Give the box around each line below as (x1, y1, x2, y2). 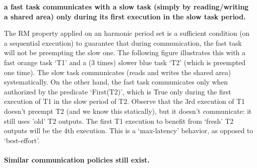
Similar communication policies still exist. (4, 154, 150, 165)
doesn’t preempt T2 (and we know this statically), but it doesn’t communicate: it (4, 105, 252, 116)
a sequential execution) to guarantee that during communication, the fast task (4, 37, 242, 48)
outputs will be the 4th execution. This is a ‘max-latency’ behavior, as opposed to (4, 125, 254, 136)
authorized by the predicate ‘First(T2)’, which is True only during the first (4, 86, 232, 96)
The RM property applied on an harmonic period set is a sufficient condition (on (4, 28, 250, 38)
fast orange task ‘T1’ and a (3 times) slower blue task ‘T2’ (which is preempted (4, 57, 246, 67)
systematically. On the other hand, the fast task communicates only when (4, 77, 228, 87)
